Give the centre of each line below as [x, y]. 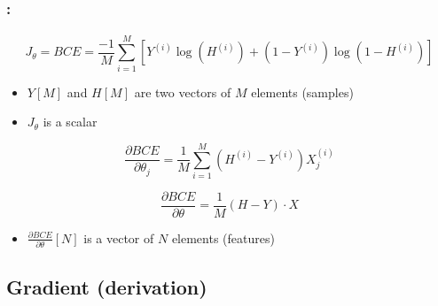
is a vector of [119, 237]
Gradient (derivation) [107, 286]
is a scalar [70, 122]
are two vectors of [183, 92]
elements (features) [223, 237]
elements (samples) [302, 92]
